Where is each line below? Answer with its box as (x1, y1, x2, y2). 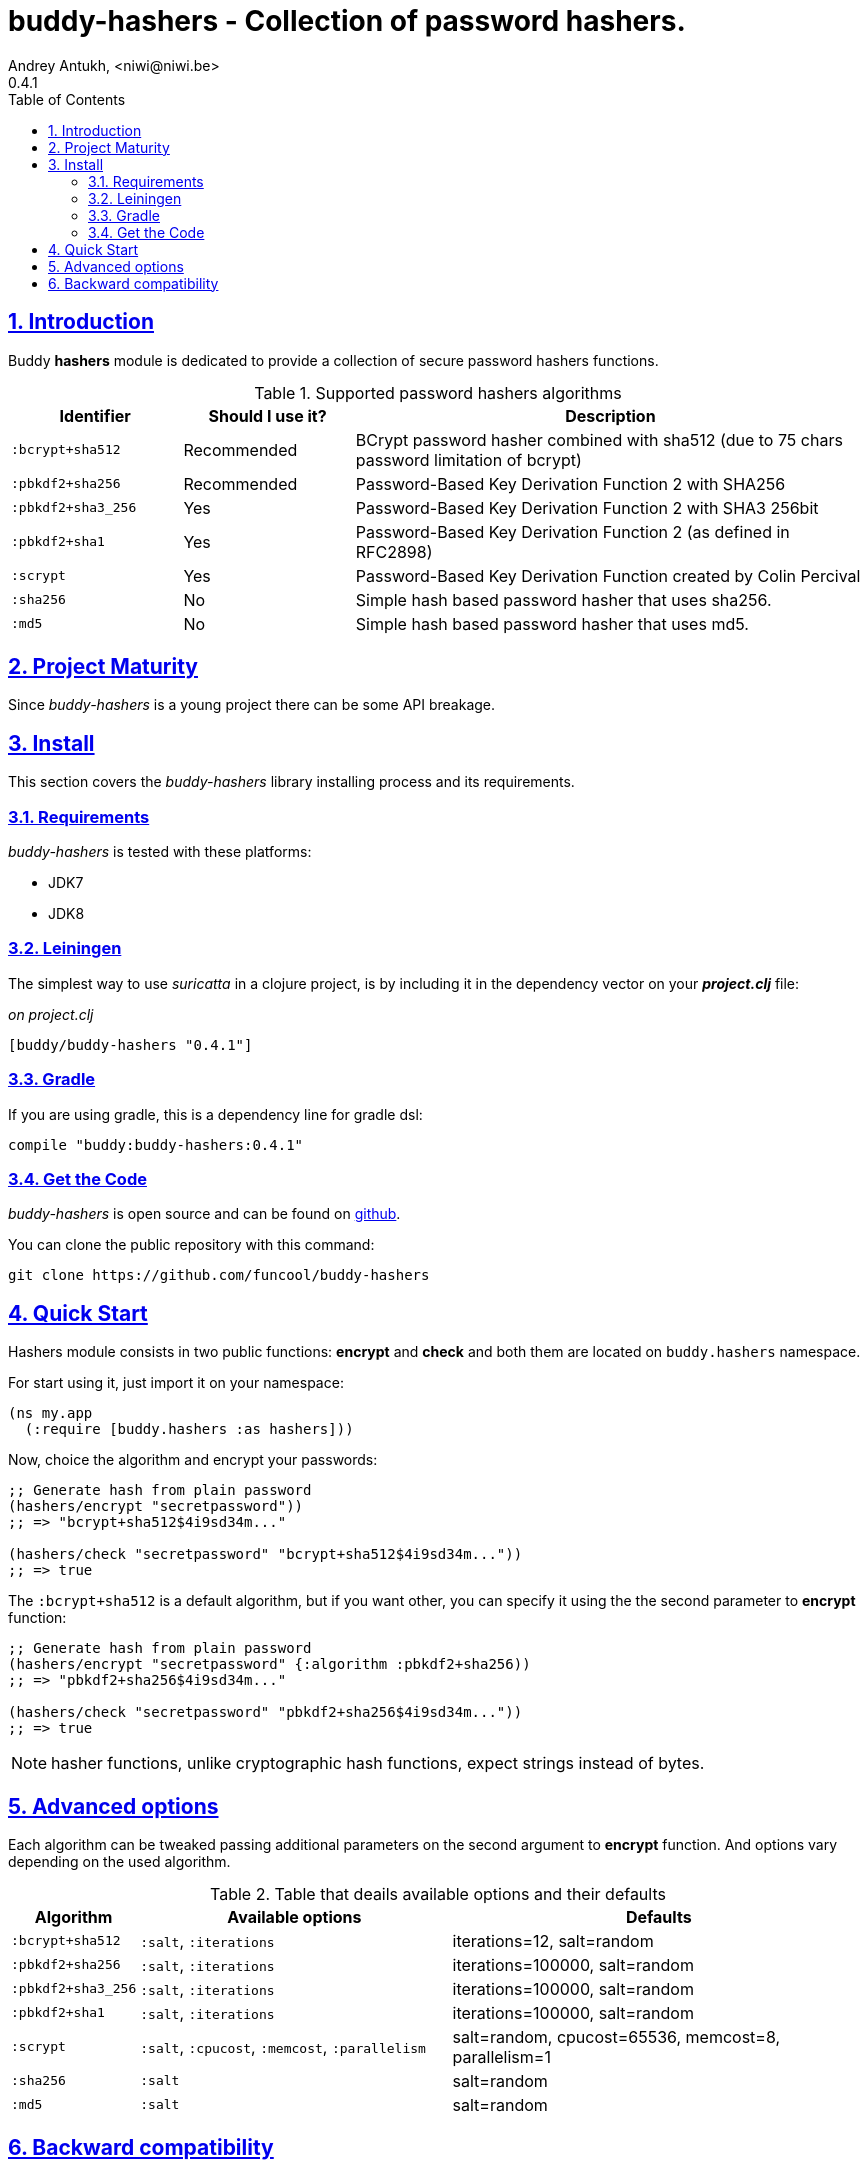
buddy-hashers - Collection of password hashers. (8, 4, 686, 38)
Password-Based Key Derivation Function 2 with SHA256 (355, 473, 786, 494)
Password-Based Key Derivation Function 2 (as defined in (355, 521, 790, 542)
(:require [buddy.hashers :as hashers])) (24, 1421, 354, 1438)
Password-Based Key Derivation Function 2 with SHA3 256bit (355, 497, 819, 518)
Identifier (59, 405, 131, 426)
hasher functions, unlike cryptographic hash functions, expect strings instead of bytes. (51, 1753, 705, 1774)
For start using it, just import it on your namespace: (8, 1374, 344, 1392)
